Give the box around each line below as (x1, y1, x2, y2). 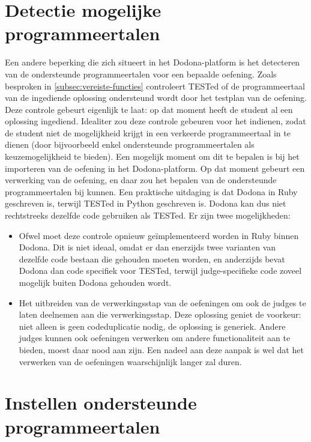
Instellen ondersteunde (5, 390, 197, 415)
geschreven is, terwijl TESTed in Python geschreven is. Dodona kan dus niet (5, 197, 286, 210)
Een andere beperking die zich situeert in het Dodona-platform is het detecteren (5, 56, 300, 68)
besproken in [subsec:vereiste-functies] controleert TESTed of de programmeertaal (5, 79, 305, 92)
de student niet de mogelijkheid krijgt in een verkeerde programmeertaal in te (5, 126, 291, 139)
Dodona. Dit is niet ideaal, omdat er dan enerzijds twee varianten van (19, 241, 276, 253)
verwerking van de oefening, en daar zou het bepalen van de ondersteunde (5, 174, 277, 186)
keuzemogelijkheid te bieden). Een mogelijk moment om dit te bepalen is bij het (5, 150, 300, 163)
